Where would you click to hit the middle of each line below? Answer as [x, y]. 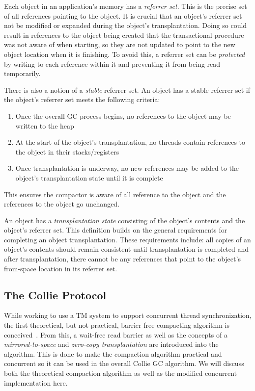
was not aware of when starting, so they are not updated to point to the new [120, 44]
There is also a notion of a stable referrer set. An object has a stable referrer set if [127, 90]
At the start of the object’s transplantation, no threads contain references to [130, 142]
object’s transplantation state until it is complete [89, 177]
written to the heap [45, 125]
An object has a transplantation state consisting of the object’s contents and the [125, 220]
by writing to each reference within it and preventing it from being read [112, 64]
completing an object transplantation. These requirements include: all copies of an [127, 239]
